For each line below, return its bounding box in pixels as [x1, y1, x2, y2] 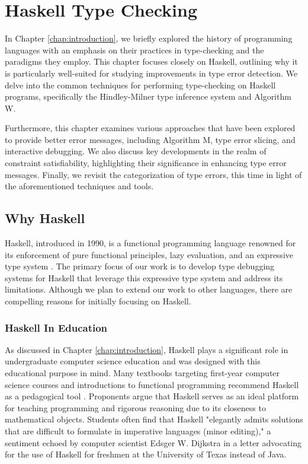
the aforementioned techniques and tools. [5, 180, 154, 192]
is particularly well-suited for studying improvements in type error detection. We [5, 66, 298, 79]
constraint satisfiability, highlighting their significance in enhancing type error [5, 157, 287, 169]
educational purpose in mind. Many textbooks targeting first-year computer [5, 367, 280, 379]
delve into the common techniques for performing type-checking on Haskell [5, 78, 276, 91]
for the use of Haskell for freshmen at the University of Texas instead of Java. [5, 448, 287, 460]
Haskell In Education [5, 320, 108, 335]
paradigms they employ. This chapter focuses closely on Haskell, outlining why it [5, 55, 298, 68]
